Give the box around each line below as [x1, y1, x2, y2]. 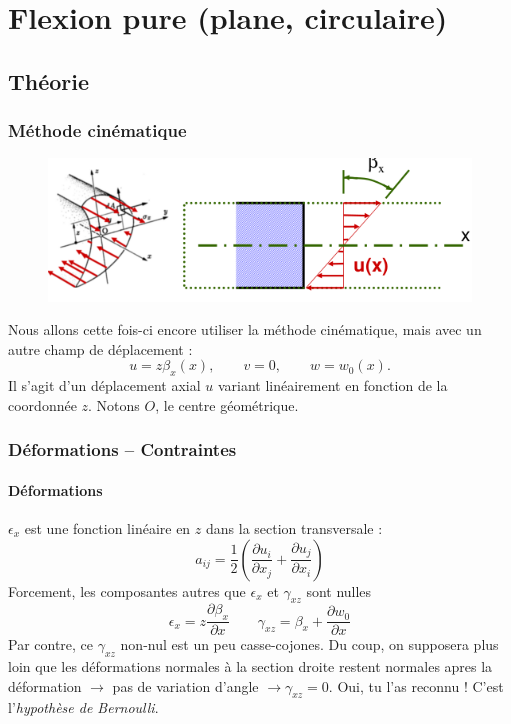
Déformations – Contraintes [8, 437, 237, 462]
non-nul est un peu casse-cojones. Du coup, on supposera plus [120, 634, 499, 655]
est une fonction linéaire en [24, 517, 191, 538]
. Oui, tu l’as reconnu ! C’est [328, 675, 504, 696]
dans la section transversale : [205, 517, 383, 538]
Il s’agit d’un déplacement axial [8, 375, 201, 396]
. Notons [88, 394, 140, 415]
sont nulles [306, 580, 372, 601]
